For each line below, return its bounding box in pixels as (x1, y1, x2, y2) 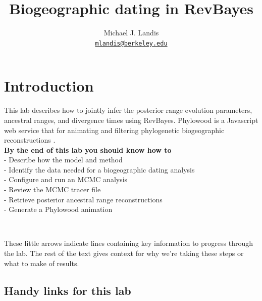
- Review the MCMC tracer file (4, 184, 101, 195)
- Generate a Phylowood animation (4, 204, 113, 214)
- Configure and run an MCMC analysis (4, 174, 128, 185)
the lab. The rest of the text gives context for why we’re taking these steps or (4, 248, 244, 259)
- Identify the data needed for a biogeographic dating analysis (4, 164, 195, 175)
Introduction (4, 75, 94, 96)
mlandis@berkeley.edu (95, 39, 168, 47)
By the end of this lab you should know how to (4, 144, 172, 155)
